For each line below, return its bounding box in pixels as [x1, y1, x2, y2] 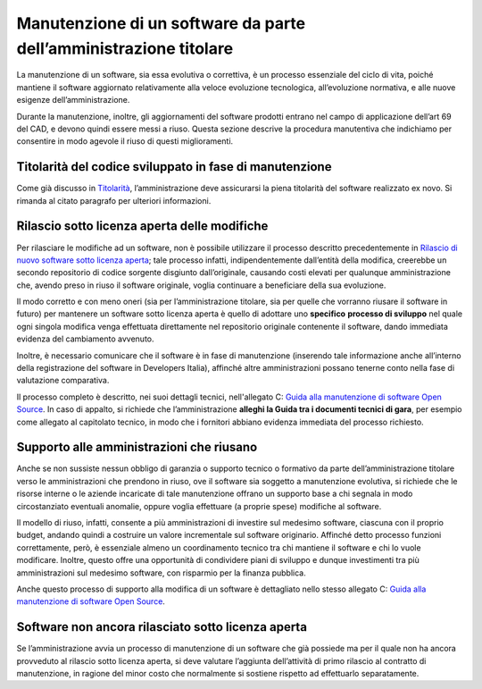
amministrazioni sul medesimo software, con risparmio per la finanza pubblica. [16, 567, 307, 578]
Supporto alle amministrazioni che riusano [16, 440, 258, 455]
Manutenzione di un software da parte [16, 13, 306, 33]
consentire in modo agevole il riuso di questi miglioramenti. [16, 136, 234, 147]
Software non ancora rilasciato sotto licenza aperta [16, 619, 308, 634]
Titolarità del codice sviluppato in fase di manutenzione [16, 159, 332, 174]
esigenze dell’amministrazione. [16, 95, 130, 105]
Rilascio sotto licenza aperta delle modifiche [16, 219, 269, 234]
